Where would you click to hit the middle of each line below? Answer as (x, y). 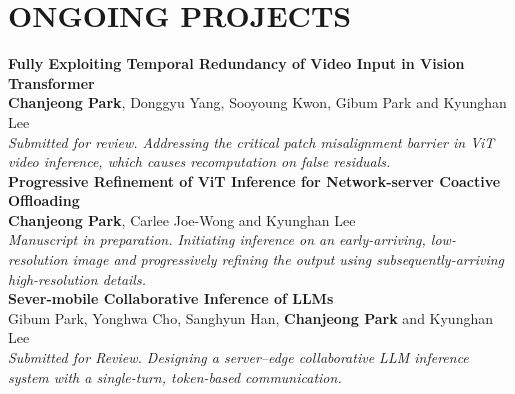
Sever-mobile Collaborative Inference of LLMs (171, 298)
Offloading (44, 200)
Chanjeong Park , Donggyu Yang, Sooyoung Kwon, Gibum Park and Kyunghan (257, 102)
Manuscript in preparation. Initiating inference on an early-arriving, (217, 239)
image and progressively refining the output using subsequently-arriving (288, 259)
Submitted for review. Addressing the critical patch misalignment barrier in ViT (251, 141)
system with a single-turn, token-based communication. (175, 376)
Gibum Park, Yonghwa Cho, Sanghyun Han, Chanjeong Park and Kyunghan (250, 317)
